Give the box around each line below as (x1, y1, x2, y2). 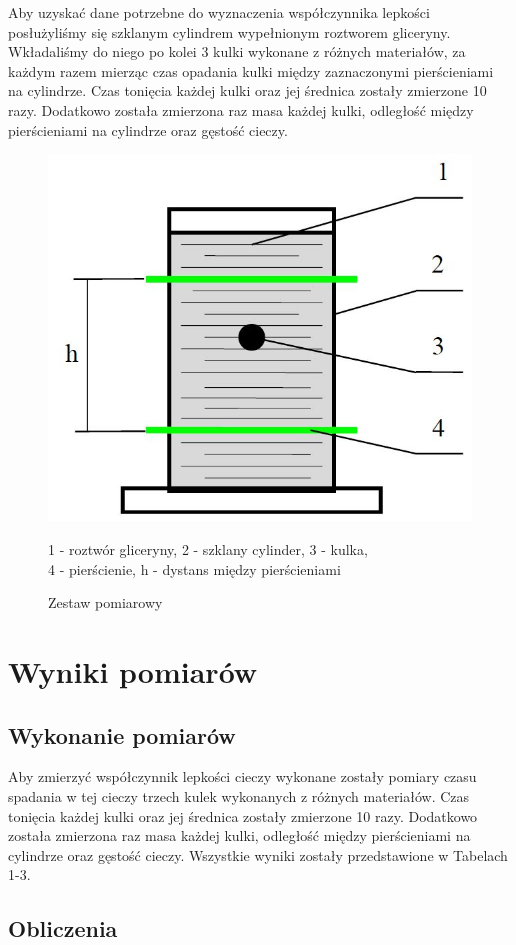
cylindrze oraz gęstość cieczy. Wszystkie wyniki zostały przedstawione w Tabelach (8, 844, 508, 865)
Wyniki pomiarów (8, 651, 258, 692)
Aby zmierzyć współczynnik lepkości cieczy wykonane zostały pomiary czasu (8, 766, 477, 787)
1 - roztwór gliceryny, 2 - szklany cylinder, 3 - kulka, (48, 539, 368, 560)
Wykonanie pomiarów (8, 719, 236, 750)
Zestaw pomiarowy (48, 592, 163, 613)
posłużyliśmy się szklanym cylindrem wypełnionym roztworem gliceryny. (8, 21, 451, 42)
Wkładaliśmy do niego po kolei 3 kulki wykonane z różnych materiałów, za (8, 41, 466, 62)
